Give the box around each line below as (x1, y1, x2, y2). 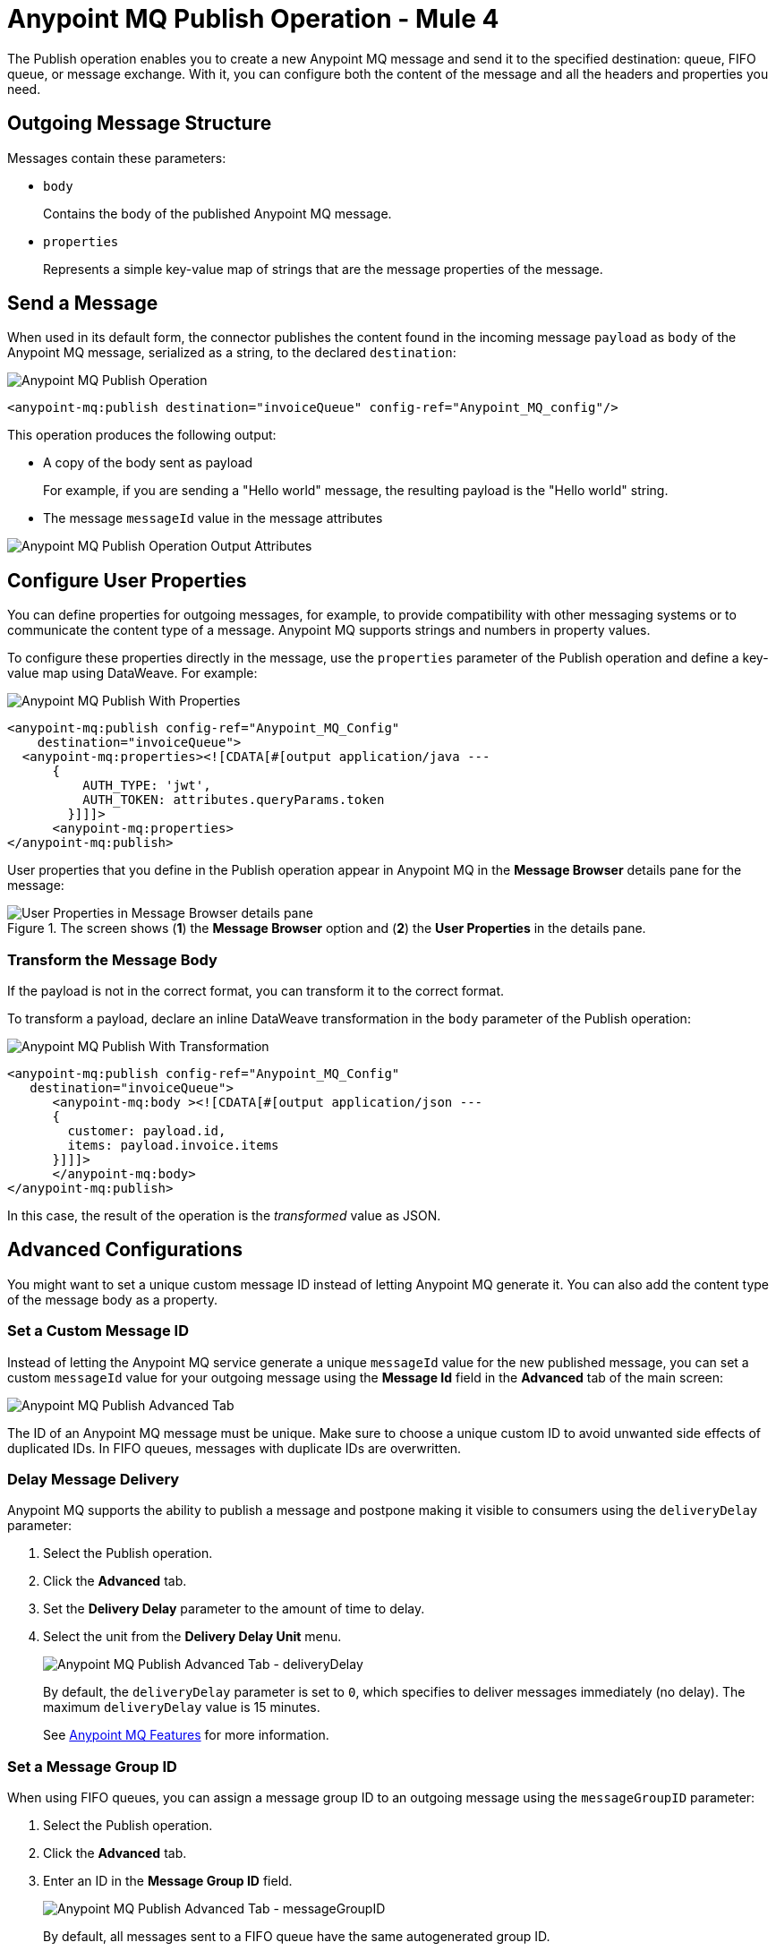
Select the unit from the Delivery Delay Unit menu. (43, 1629, 342, 1645)
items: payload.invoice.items (67, 1138, 279, 1153)
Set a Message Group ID (7, 1757, 177, 1776)
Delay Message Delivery (7, 1470, 180, 1488)
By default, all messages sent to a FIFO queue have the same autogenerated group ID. (43, 1929, 550, 1945)
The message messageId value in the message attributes (43, 510, 383, 526)
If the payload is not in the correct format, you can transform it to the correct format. (7, 983, 505, 999)
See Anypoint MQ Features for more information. (43, 1727, 329, 1743)
